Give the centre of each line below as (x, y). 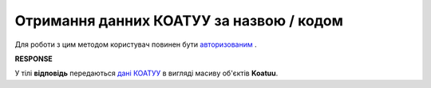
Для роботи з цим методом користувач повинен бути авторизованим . (136, 44)
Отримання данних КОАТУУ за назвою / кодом (179, 21)
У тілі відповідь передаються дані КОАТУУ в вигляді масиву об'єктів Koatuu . (146, 73)
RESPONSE (34, 59)
